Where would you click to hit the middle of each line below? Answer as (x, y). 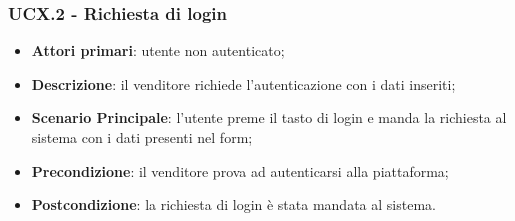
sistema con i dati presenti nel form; (142, 137)
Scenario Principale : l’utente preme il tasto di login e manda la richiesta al (269, 117)
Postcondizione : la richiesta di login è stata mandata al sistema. (233, 204)
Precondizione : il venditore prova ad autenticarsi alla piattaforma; (240, 170)
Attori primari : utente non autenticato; (158, 50)
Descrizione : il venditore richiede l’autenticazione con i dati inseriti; (243, 83)
